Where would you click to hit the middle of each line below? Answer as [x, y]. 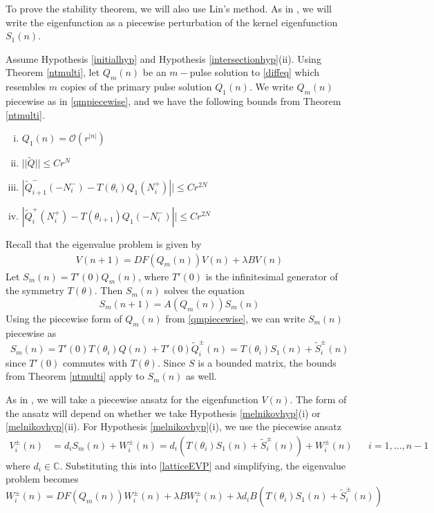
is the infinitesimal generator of [272, 276]
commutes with [95, 362]
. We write [271, 87]
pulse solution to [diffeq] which [255, 72]
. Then [108, 290]
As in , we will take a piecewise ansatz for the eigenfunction [132, 399]
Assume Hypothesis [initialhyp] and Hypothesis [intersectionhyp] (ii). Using [163, 58]
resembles [26, 87]
